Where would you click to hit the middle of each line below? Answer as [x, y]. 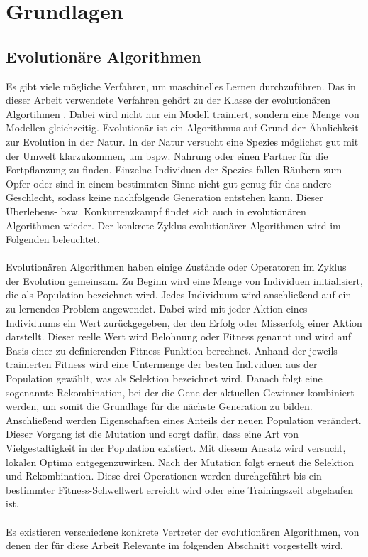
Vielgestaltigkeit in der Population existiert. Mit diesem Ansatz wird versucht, [176, 448]
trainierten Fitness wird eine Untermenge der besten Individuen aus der [162, 364]
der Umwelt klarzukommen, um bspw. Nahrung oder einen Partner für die [167, 155]
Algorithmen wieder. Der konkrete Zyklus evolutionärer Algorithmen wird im [173, 225]
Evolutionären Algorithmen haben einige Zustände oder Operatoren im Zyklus [176, 267]
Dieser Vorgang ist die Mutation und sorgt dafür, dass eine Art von [152, 434]
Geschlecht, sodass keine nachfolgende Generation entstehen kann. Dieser [165, 197]
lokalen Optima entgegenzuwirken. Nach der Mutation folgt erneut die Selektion [180, 461]
